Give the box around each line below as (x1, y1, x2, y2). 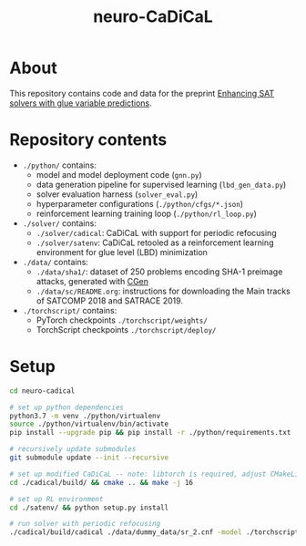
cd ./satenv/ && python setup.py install (9, 503, 169, 512)
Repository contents (9, 129, 168, 150)
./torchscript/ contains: (22, 304, 117, 315)
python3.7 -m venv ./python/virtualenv (9, 411, 161, 420)
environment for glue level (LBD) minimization (36, 246, 208, 257)
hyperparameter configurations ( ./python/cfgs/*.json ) (36, 198, 244, 209)
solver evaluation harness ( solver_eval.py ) (36, 189, 199, 200)
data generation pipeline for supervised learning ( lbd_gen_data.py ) (36, 179, 287, 190)
